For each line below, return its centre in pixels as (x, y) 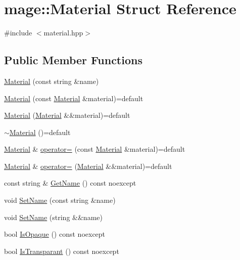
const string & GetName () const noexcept (70, 183)
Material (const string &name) (52, 81)
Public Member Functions (73, 60)
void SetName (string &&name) (53, 217)
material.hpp (63, 33)
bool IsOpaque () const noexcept (55, 234)
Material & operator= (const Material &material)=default (95, 149)
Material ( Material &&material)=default (67, 115)
